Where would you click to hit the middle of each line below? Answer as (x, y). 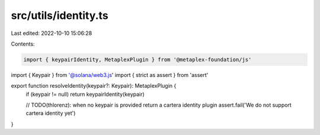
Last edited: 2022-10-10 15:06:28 (52, 33)
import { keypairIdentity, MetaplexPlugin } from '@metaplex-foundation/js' (137, 60)
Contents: (23, 44)
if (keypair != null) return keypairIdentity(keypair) (85, 94)
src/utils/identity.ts (60, 15)
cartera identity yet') (51, 113)
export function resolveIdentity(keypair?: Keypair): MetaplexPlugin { (94, 86)
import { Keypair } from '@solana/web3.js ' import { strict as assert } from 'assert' (110, 75)
